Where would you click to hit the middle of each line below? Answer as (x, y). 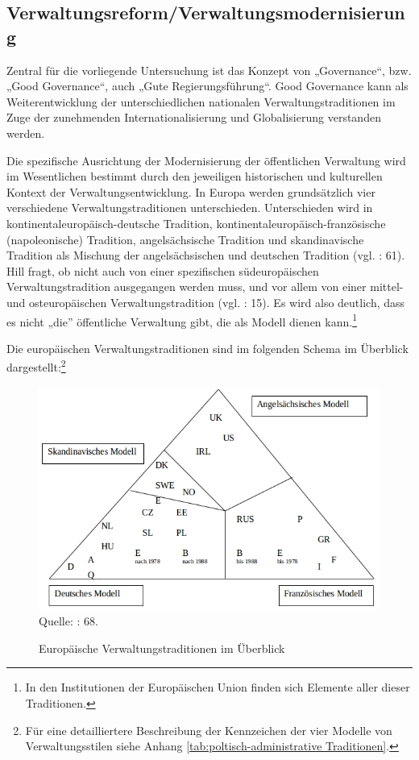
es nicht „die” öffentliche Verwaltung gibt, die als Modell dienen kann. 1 (182, 320)
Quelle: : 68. (68, 621)
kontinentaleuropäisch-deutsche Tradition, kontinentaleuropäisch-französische (196, 223)
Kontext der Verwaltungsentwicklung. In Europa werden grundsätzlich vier (191, 191)
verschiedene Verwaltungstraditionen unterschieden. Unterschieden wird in (190, 208)
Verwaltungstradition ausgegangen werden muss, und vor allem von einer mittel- (205, 287)
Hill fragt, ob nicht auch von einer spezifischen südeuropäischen (163, 270)
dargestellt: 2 (36, 365)
